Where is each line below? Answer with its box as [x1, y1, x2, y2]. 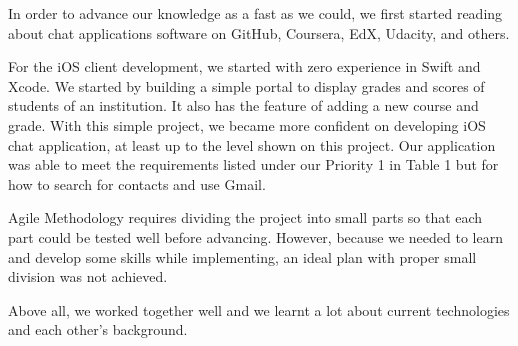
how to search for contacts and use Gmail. [8, 173, 266, 194]
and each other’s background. [8, 319, 188, 340]
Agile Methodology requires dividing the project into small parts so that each [8, 207, 483, 228]
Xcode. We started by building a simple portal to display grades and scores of [8, 75, 485, 96]
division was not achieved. [8, 266, 168, 287]
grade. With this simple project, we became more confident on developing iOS [8, 114, 486, 135]
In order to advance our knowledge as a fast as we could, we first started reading [8, 3, 503, 23]
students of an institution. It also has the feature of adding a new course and [8, 95, 479, 116]
